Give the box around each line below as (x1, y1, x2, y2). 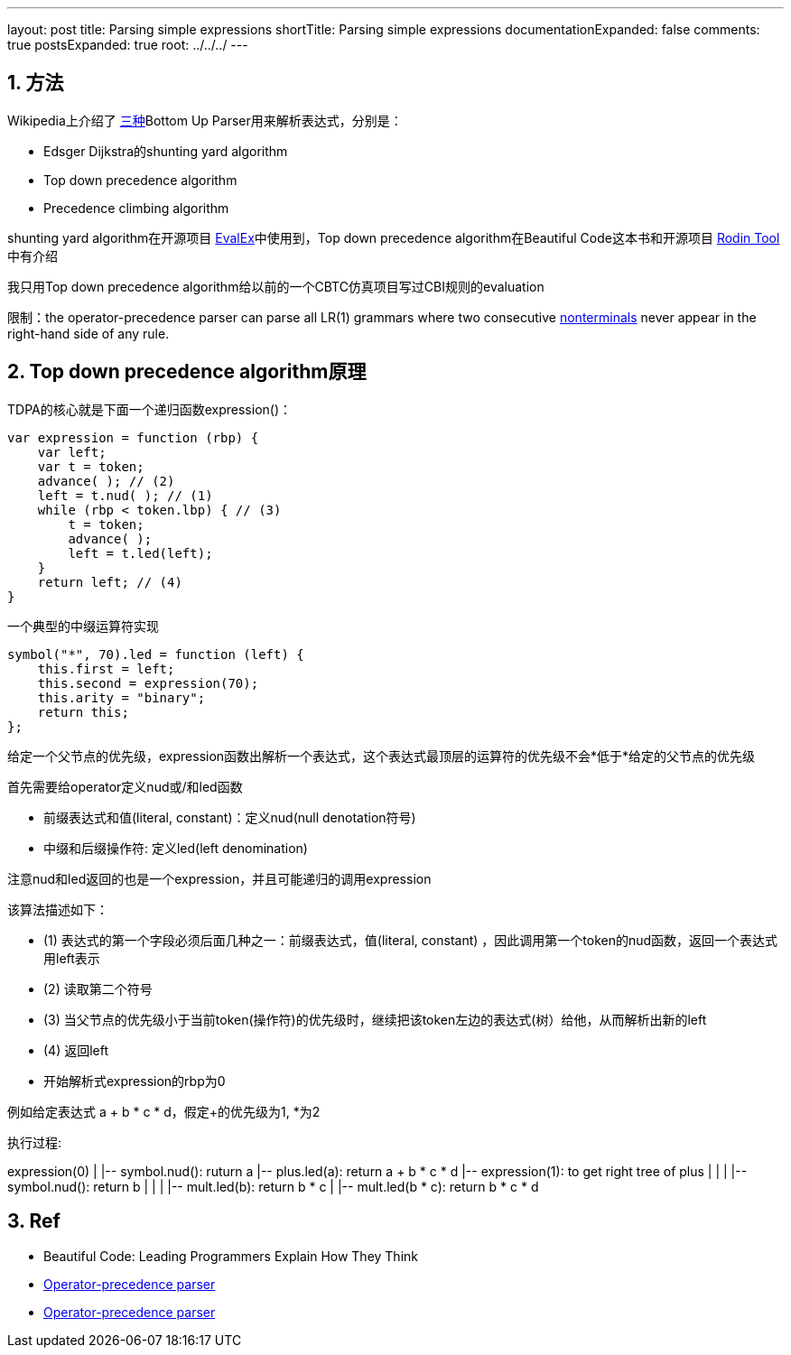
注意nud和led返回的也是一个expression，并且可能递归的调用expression (7, 870, 432, 886)
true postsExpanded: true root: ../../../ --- (7, 37, 248, 52)
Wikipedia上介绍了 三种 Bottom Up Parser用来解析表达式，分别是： (7, 112, 403, 128)
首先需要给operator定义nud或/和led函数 (7, 778, 243, 794)
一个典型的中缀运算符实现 (7, 617, 159, 634)
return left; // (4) (37, 574, 182, 589)
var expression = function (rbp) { (7, 430, 259, 445)
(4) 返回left (43, 1042, 109, 1058)
